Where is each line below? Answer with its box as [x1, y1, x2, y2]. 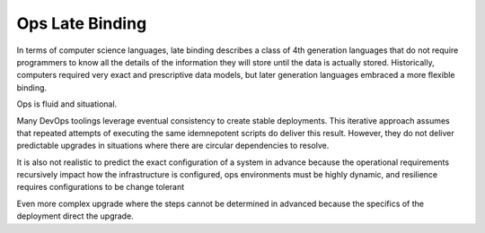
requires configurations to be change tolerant [16, 182, 185, 193]
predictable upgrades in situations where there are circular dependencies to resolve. [16, 140, 330, 151]
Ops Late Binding [16, 13, 147, 33]
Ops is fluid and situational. [16, 99, 118, 109]
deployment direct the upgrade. [16, 211, 134, 221]
